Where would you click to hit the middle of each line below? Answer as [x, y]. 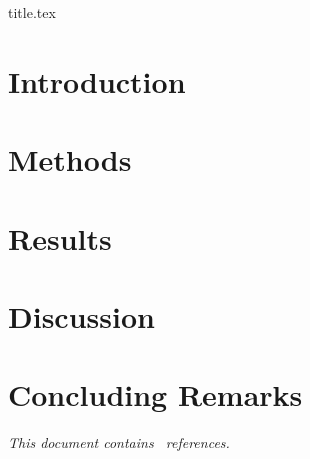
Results [60, 237]
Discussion [81, 315]
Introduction [97, 80]
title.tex [32, 12]
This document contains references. [119, 442]
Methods [70, 159]
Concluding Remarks [155, 394]
